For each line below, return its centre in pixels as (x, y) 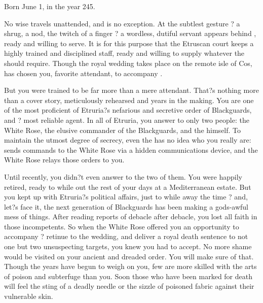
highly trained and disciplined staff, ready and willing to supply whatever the (124, 53)
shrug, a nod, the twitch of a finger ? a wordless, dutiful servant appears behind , (130, 33)
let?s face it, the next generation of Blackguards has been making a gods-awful (126, 206)
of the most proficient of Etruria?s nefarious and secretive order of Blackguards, (128, 110)
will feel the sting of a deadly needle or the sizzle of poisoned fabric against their (129, 286)
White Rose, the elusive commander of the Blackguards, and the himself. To (123, 130)
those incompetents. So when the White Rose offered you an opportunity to (122, 226)
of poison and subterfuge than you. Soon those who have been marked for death (128, 276)
